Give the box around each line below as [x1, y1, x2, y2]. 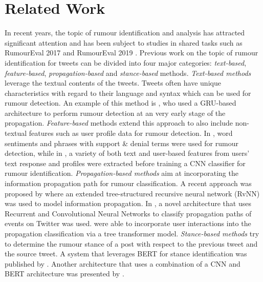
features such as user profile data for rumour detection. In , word [29, 128, 233, 138]
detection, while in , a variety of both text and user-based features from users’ [5, 148, 250, 158]
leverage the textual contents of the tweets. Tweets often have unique [5, 77, 221, 88]
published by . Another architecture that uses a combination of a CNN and [5, 258, 240, 269]
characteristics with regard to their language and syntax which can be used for [5, 87, 251, 98]
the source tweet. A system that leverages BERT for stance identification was [5, 248, 247, 259]
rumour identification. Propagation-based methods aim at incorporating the [5, 168, 238, 178]
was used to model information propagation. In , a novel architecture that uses [5, 198, 251, 209]
